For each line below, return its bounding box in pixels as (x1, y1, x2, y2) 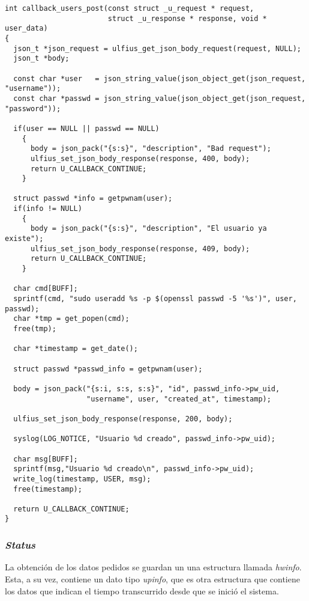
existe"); (5, 234, 44, 243)
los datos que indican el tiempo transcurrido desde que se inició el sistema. (5, 584, 279, 597)
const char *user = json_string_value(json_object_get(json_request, (13, 74, 306, 83)
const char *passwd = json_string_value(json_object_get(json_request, (13, 94, 306, 103)
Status (5, 537, 36, 552)
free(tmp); (13, 325, 56, 333)
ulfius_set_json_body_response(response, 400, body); (30, 154, 250, 163)
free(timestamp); (13, 484, 82, 493)
